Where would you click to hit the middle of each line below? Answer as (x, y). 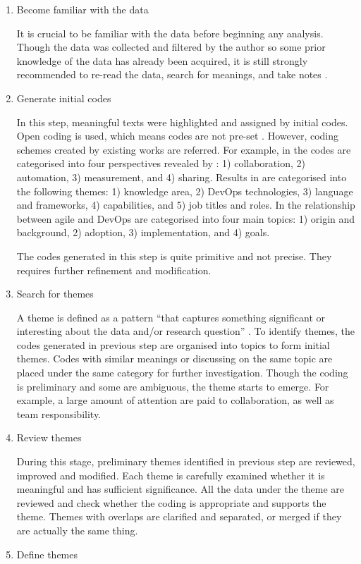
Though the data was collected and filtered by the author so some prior (171, 47)
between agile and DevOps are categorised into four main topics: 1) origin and (186, 218)
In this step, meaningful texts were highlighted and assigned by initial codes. (182, 122)
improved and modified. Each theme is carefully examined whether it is (171, 475)
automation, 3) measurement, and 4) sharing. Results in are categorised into (182, 177)
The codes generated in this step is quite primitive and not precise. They (174, 256)
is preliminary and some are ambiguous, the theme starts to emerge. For (173, 386)
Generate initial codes (64, 98)
